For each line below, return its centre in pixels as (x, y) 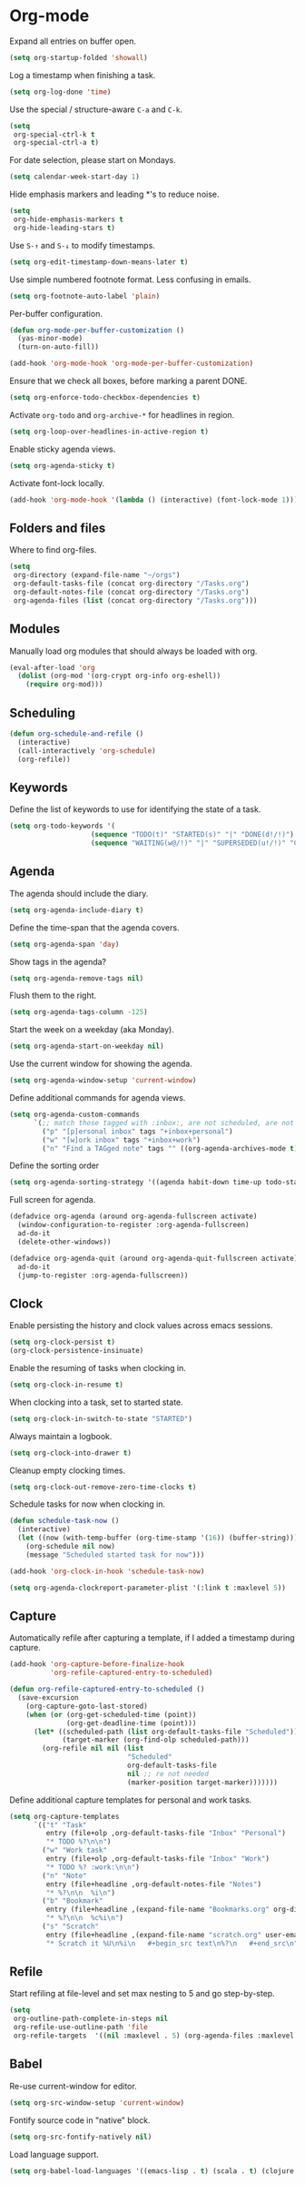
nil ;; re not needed (167, 1773)
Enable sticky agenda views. (63, 449)
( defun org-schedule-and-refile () (77, 734)
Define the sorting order (54, 1165)
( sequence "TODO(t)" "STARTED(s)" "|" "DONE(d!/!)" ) (192, 835)
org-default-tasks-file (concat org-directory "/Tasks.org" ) (131, 584)
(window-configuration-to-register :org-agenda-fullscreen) (133, 1225)
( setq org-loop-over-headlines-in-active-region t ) (109, 432)
